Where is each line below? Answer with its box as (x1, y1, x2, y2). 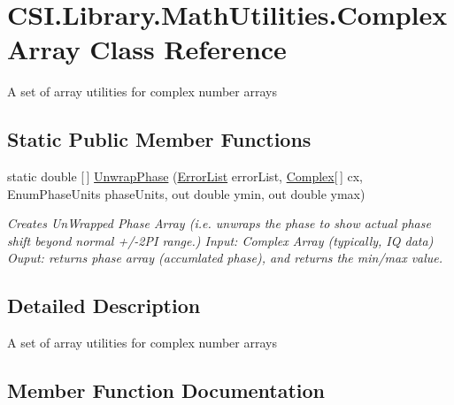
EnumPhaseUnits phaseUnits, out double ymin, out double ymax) (7, 184, 366, 202)
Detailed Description (7, 292, 201, 319)
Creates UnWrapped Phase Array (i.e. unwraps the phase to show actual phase (7, 214, 431, 233)
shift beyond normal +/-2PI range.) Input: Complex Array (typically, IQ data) (7, 231, 434, 249)
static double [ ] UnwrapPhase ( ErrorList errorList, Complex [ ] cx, (7, 167, 363, 186)
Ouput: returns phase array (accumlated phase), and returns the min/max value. (7, 248, 443, 267)
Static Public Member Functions (7, 126, 312, 153)
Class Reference (89, 31, 287, 67)
